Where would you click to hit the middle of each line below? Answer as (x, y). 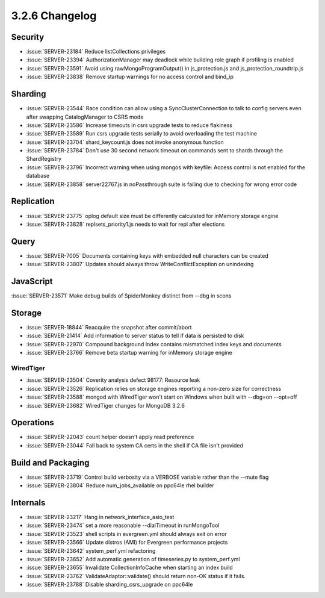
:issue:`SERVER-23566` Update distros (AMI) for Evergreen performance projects (127, 543)
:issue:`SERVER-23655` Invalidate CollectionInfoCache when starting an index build (129, 568)
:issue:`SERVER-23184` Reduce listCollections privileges (96, 52)
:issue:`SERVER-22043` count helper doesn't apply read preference (110, 437)
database (38, 176)
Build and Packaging (50, 463)
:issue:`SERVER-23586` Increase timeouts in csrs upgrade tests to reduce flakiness (129, 125)
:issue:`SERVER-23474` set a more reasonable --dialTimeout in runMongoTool (123, 525)
